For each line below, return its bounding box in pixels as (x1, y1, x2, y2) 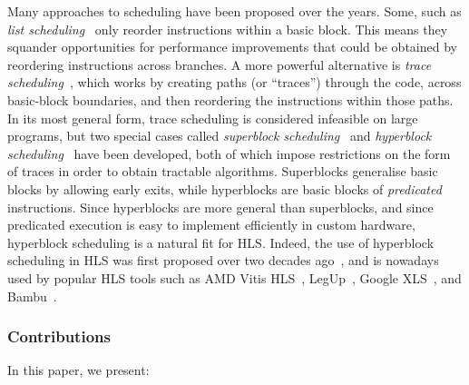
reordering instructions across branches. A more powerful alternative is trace (7, 54, 432, 74)
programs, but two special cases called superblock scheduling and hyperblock (7, 126, 432, 145)
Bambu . (7, 286, 57, 305)
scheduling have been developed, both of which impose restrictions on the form (7, 143, 451, 163)
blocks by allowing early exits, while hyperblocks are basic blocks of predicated (7, 179, 442, 198)
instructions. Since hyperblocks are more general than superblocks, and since (7, 197, 434, 216)
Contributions (7, 325, 111, 348)
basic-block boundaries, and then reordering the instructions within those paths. (7, 90, 454, 109)
